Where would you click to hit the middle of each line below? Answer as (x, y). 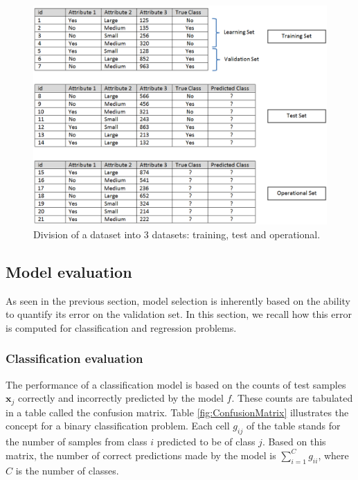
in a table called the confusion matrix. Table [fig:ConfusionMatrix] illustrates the (177, 412)
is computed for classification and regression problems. (121, 327)
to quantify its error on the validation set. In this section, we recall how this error (179, 314)
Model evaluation (69, 271)
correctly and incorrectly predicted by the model (120, 398)
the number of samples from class (77, 442)
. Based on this (294, 442)
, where (333, 455)
